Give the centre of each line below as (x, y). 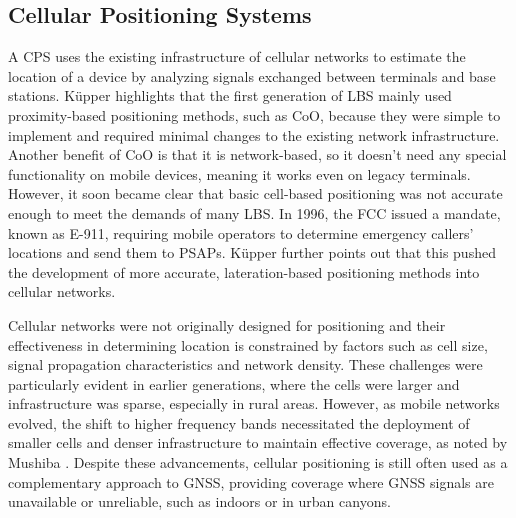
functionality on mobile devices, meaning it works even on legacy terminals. (239, 173)
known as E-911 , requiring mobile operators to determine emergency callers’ (241, 232)
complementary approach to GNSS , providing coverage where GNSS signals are (251, 481)
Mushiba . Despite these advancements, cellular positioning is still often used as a (258, 462)
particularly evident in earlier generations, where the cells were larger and (234, 383)
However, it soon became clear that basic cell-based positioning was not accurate (255, 193)
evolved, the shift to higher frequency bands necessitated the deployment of (239, 422)
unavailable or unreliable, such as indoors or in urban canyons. (199, 501)
